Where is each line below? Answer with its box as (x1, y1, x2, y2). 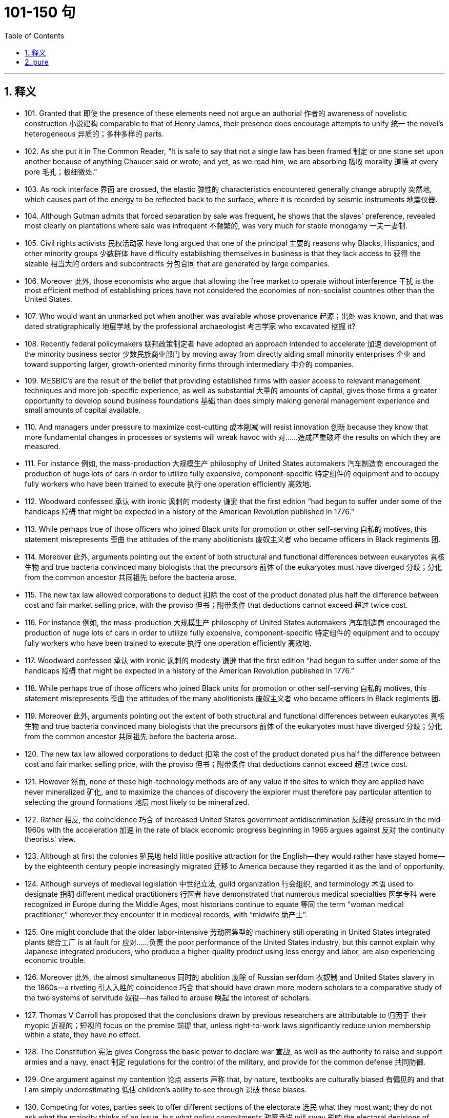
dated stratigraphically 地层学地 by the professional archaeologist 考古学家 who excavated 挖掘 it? (25, 321, 356, 331)
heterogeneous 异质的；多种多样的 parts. (25, 129, 164, 138)
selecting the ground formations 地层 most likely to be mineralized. (25, 797, 250, 806)
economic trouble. (25, 955, 86, 965)
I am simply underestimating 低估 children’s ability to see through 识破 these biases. (25, 1085, 307, 1094)
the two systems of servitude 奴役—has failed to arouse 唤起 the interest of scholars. (25, 993, 311, 1002)
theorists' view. (25, 834, 76, 843)
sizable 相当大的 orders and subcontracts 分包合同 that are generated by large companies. (25, 259, 330, 268)
